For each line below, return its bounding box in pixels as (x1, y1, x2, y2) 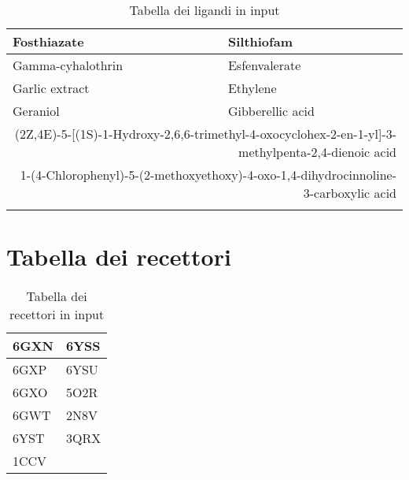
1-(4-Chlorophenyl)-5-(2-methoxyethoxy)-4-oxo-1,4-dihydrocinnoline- (20, 166, 396, 184)
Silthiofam (227, 32, 293, 50)
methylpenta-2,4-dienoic (238, 143, 370, 161)
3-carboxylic (303, 184, 370, 202)
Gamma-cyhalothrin (13, 56, 123, 74)
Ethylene (227, 79, 277, 97)
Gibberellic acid (227, 102, 315, 120)
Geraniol (13, 102, 60, 120)
